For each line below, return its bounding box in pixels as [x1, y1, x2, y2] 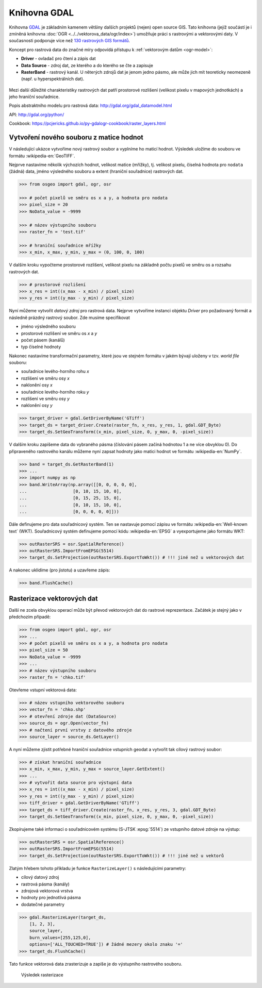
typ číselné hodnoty [21, 344, 61, 350]
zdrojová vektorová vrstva [21, 888, 73, 893]
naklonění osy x [21, 382, 53, 388]
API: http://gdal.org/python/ [9, 112, 64, 117]
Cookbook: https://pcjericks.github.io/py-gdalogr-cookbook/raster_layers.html [9, 120, 166, 126]
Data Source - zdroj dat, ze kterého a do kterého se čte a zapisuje [21, 62, 153, 68]
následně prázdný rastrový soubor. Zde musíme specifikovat [9, 315, 131, 320]
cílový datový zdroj [21, 874, 59, 880]
